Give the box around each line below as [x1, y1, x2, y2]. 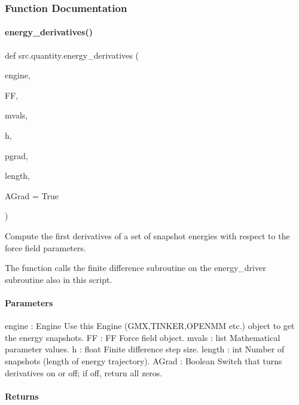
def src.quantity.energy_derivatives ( [5, 48, 139, 61]
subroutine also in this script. [5, 273, 112, 285]
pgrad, [5, 149, 28, 162]
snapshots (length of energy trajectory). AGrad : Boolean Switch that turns [5, 354, 282, 367]
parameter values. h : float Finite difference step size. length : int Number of [5, 343, 285, 355]
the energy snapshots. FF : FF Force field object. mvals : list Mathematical [5, 331, 280, 343]
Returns [5, 389, 39, 402]
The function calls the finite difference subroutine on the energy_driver [5, 261, 266, 274]
